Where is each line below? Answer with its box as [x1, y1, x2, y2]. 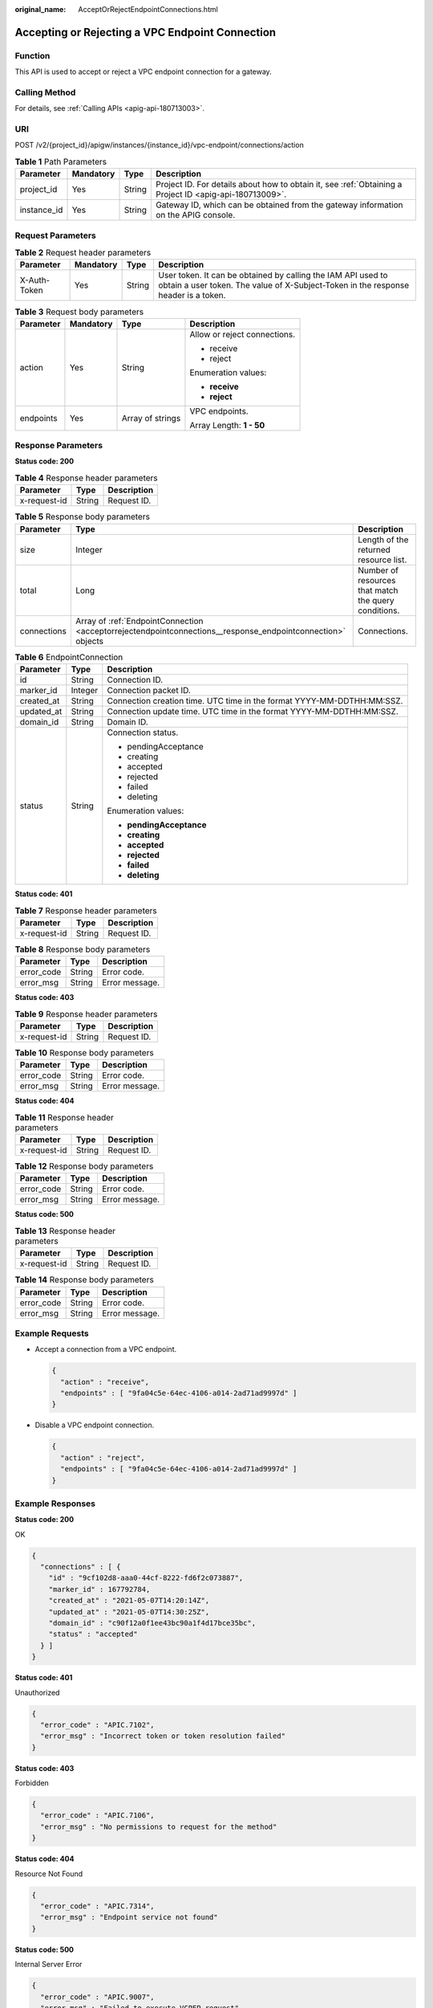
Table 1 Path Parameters [14, 157, 107, 168]
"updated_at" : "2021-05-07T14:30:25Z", [48, 1607, 210, 1616]
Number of [358, 565, 399, 576]
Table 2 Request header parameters [14, 247, 152, 259]
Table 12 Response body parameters [14, 1161, 154, 1172]
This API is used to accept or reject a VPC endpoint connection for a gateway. [14, 67, 272, 76]
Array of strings [121, 412, 181, 423]
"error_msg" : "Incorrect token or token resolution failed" [40, 1732, 286, 1741]
